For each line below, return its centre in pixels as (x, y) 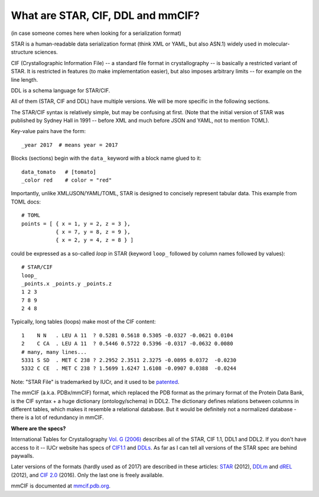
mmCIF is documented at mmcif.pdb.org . (61, 486)
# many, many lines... (54, 352)
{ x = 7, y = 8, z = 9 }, (93, 232)
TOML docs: (26, 202)
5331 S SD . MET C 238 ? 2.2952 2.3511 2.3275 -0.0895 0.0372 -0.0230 (129, 360)
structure (22, 52)
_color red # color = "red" (67, 180)
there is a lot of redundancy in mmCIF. (57, 418)
